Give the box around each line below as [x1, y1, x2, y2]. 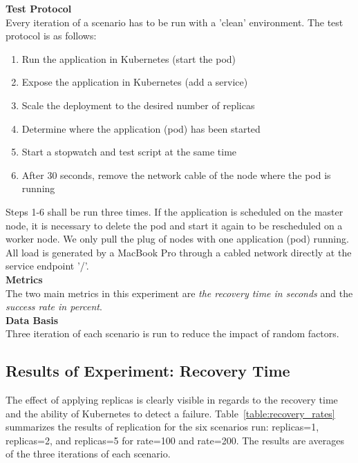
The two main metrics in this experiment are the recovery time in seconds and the [6, 285, 353, 300]
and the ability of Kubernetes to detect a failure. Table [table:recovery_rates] [6, 406, 335, 420]
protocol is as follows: [6, 28, 97, 43]
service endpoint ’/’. [6, 258, 89, 273]
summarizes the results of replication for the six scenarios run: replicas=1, [6, 419, 319, 434]
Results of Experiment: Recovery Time [6, 360, 290, 381]
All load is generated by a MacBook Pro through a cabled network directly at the [6, 245, 352, 259]
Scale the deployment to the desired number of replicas [21, 97, 255, 112]
